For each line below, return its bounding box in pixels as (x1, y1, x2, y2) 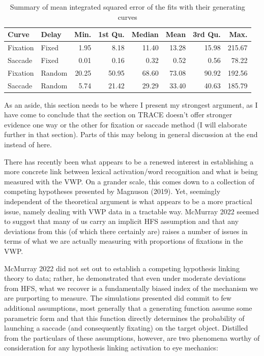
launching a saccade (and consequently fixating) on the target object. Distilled (4, 322, 248, 333)
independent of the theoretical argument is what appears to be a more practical (4, 196, 253, 206)
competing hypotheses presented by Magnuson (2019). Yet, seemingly (4, 186, 221, 197)
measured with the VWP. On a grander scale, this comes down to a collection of (4, 176, 254, 186)
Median (131, 29, 159, 40)
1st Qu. (98, 29, 125, 40)
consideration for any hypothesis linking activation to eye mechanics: (4, 342, 218, 353)
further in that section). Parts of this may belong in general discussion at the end (4, 129, 258, 140)
